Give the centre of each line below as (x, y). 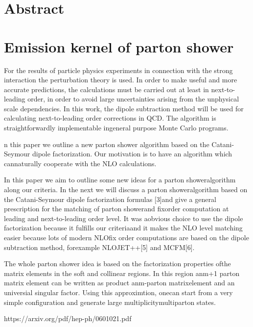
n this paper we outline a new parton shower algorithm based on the (107, 144)
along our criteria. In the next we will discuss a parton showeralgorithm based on (126, 189)
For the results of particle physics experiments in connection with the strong (118, 70)
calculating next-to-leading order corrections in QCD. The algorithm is (110, 118)
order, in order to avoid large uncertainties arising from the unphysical (133, 99)
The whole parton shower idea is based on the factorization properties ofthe (117, 264)
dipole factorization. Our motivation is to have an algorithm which (132, 154)
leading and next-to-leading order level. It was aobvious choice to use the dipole (124, 218)
